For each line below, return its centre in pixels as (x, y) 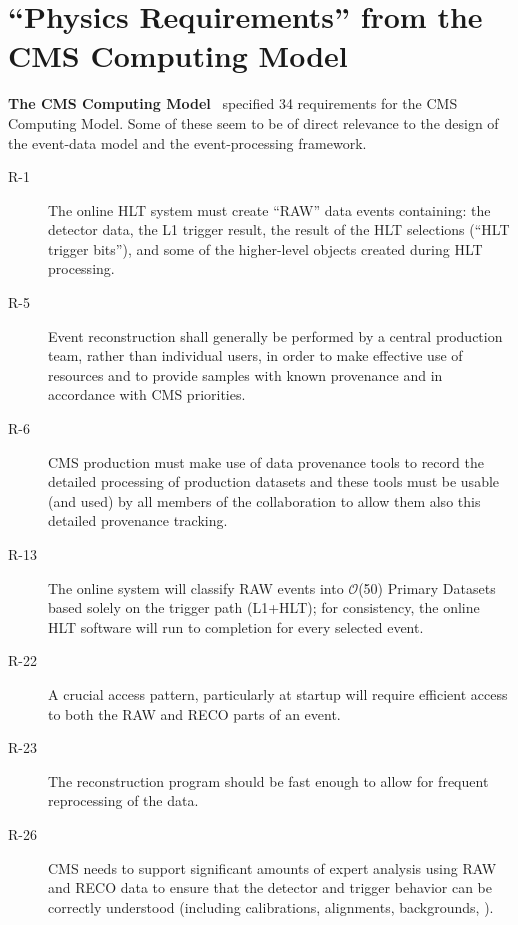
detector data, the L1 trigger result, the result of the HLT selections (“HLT (279, 229)
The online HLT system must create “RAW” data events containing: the (269, 209)
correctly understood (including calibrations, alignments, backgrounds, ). (271, 906)
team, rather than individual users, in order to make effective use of (255, 355)
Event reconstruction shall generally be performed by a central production (275, 335)
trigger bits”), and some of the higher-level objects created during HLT (265, 248)
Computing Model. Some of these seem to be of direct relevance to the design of (253, 122)
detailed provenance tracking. (138, 520)
